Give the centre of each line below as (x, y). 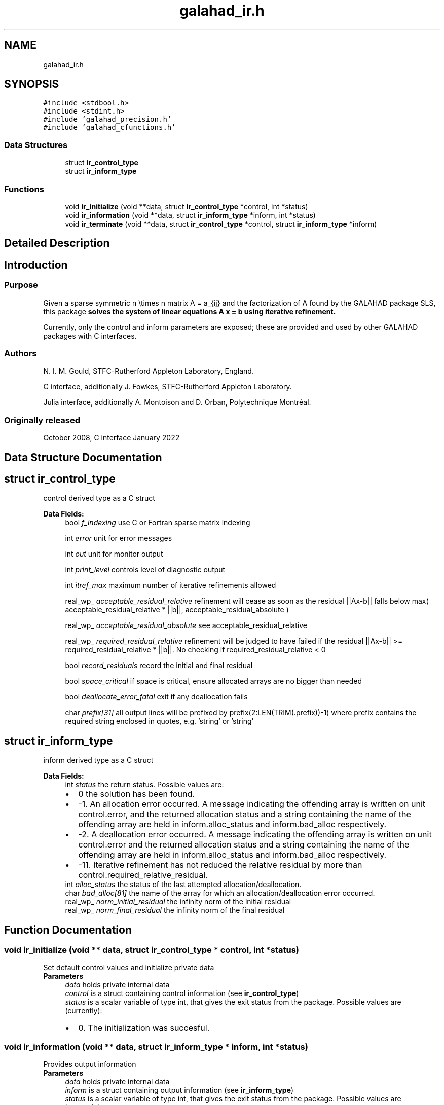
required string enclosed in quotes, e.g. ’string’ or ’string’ (159, 721)
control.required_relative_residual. (143, 875)
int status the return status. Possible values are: (144, 785)
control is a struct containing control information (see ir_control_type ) (182, 993)
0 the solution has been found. (136, 794)
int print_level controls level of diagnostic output (145, 570)
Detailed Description (57, 243)
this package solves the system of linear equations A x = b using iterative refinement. (190, 311)
